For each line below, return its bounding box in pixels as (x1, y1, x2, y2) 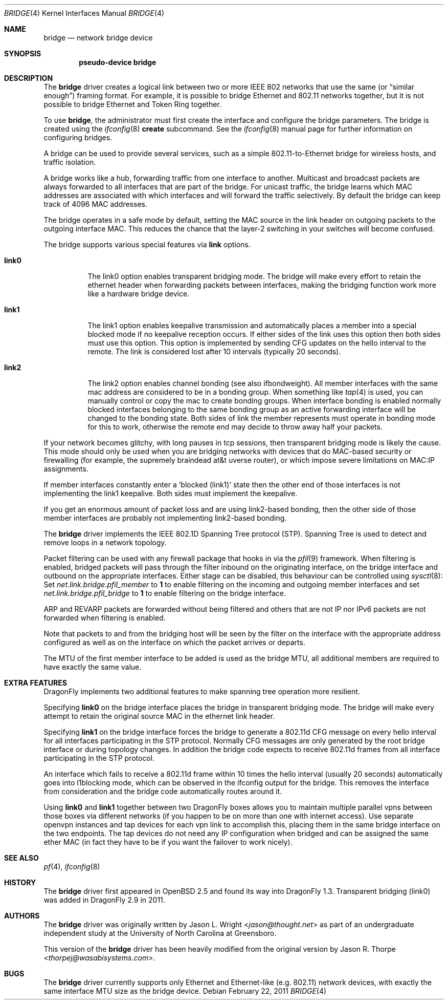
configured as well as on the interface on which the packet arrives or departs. (43, 638, 305, 647)
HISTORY (4, 878, 36, 887)
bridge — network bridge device (43, 33, 153, 42)
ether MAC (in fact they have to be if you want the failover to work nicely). (43, 838, 293, 846)
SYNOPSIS (4, 49, 41, 58)
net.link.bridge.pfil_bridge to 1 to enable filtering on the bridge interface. (43, 589, 286, 597)
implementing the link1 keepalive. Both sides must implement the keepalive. (43, 489, 298, 498)
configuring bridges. (43, 133, 113, 142)
